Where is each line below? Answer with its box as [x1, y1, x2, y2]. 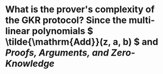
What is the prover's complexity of [5, 4, 155, 15]
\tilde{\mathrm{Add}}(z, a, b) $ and [5, 36, 158, 48]
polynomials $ [32, 26, 93, 37]
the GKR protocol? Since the [5, 14, 127, 26]
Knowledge [5, 58, 55, 69]
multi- [128, 14, 155, 26]
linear [5, 26, 31, 37]
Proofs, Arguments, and [5, 47, 109, 59]
